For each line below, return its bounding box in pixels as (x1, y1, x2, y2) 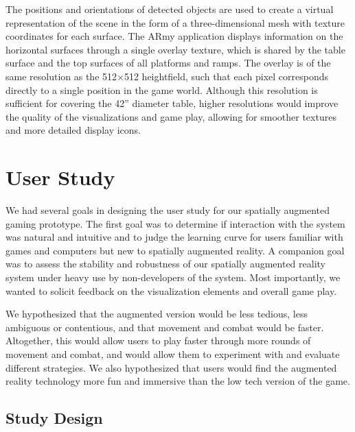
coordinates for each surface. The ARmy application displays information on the (5, 29, 343, 43)
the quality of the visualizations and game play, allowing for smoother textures (5, 109, 336, 123)
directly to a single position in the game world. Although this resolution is (5, 82, 318, 97)
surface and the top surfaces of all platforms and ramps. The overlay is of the (5, 56, 331, 70)
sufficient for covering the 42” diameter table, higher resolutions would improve (5, 96, 339, 110)
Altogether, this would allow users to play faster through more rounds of (5, 333, 311, 348)
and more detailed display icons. (5, 123, 141, 137)
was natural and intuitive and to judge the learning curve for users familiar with (5, 230, 343, 244)
